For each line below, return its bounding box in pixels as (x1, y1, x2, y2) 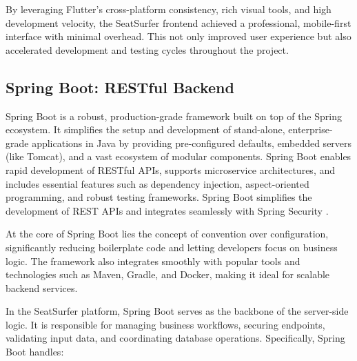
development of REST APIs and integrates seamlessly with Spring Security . (6, 203, 329, 217)
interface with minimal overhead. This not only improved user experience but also (6, 29, 351, 43)
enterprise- (288, 122, 333, 137)
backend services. (6, 280, 78, 295)
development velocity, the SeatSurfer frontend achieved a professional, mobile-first (6, 15, 351, 30)
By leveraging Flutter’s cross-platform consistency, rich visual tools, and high (6, 2, 331, 16)
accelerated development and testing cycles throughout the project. (6, 42, 289, 57)
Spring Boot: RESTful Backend (6, 76, 234, 97)
